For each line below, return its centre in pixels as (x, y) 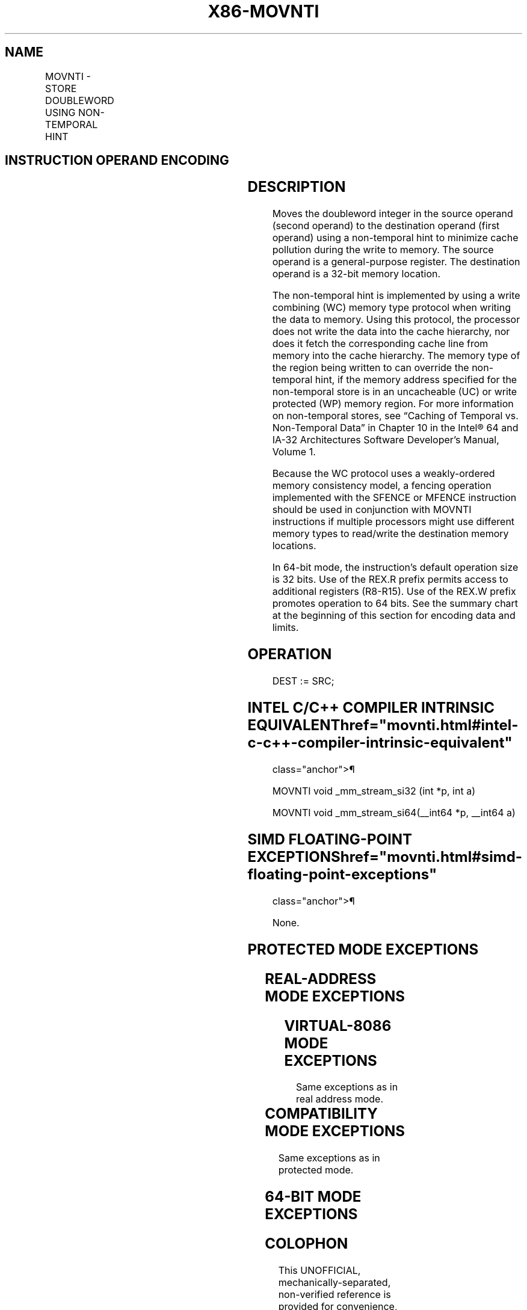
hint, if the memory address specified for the (416, 380)
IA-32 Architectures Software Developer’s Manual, (386, 440)
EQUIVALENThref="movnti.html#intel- (383, 725)
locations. (294, 546)
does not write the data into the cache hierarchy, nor (391, 332)
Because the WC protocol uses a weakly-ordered (384, 474)
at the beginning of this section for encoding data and (394, 616)
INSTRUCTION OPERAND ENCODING (117, 161)
